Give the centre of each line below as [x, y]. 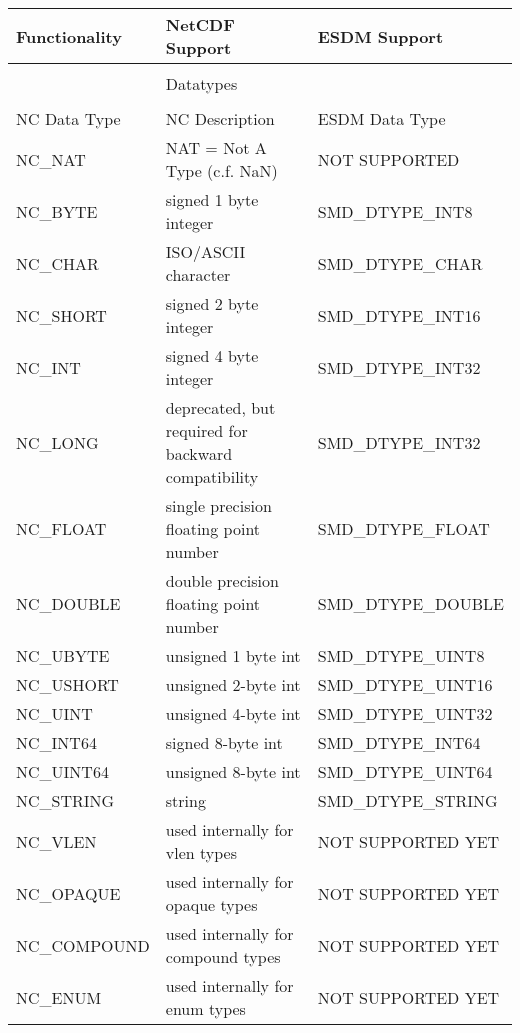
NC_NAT [51, 159]
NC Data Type [68, 118]
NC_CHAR [57, 263]
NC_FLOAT [61, 528]
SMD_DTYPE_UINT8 [401, 655]
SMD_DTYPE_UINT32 [405, 713]
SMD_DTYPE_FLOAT [403, 528]
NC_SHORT [61, 315]
